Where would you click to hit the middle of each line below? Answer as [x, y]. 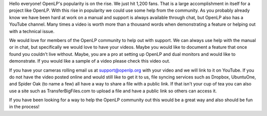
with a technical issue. [32, 31]
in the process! [24, 107]
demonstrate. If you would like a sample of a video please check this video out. [90, 61]
